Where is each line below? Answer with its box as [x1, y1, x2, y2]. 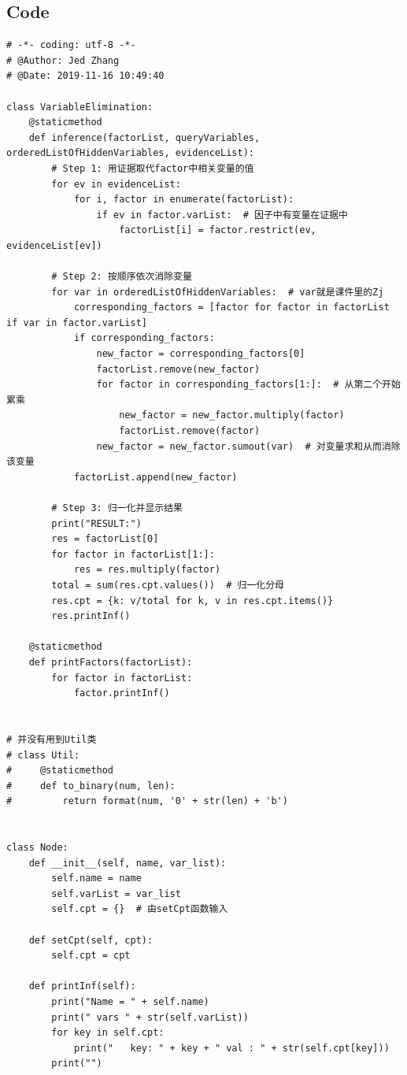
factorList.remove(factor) [119, 425, 261, 437]
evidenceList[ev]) [6, 239, 102, 251]
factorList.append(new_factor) [73, 471, 238, 483]
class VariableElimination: [6, 101, 154, 113]
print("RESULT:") [51, 517, 142, 529]
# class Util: [6, 749, 80, 761]
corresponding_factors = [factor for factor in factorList [73, 302, 390, 313]
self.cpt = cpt [51, 950, 131, 962]
